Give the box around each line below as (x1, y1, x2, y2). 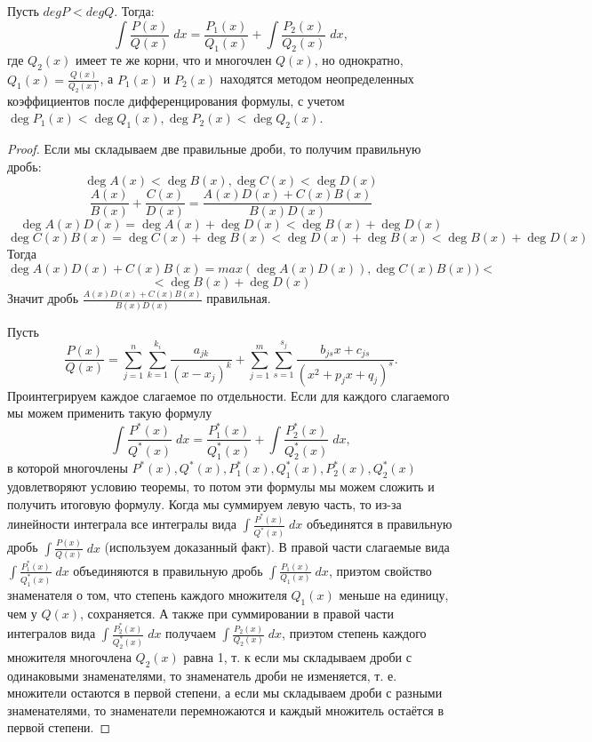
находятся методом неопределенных (220, 69, 414, 88)
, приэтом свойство (328, 561, 432, 579)
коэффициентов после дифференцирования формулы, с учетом (7, 91, 345, 109)
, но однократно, (314, 51, 404, 69)
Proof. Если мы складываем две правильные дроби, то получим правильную (7, 140, 421, 158)
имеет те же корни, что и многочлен (75, 51, 272, 69)
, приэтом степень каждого (282, 624, 427, 642)
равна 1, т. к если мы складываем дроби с (183, 647, 412, 666)
